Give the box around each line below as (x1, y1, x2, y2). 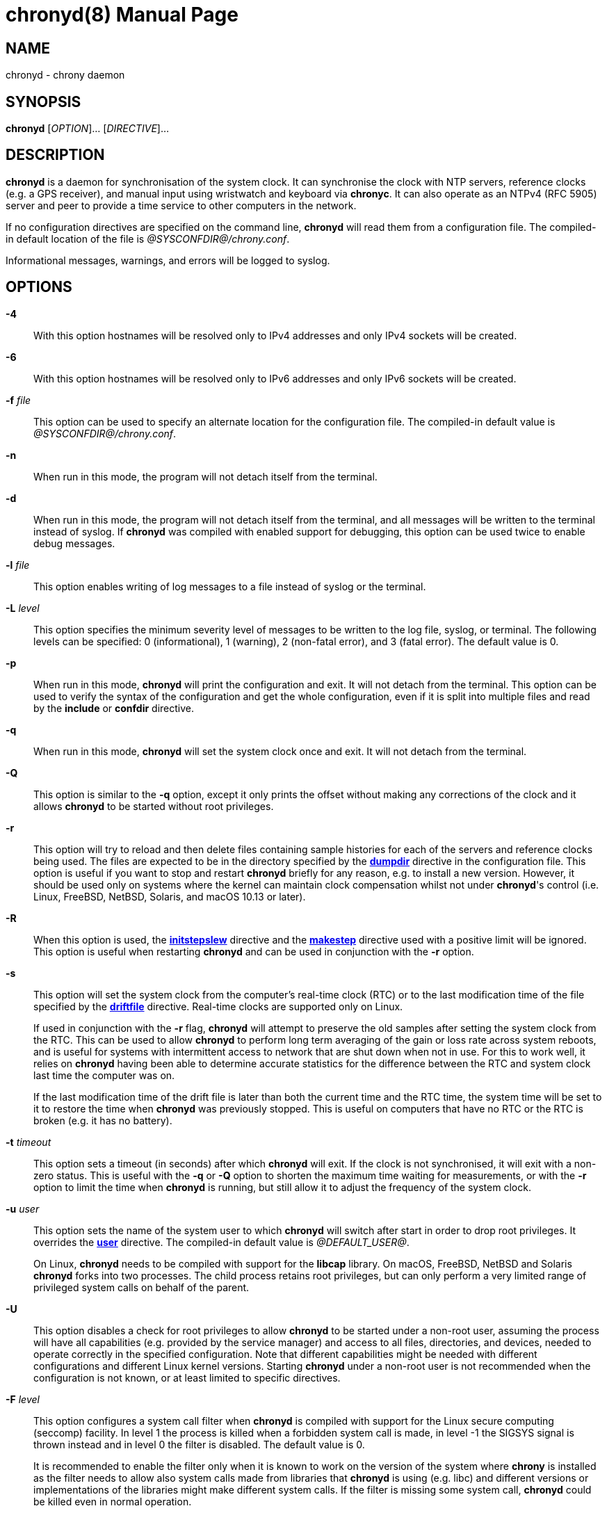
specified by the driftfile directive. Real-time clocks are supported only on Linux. (33, 1000, 403, 1012)
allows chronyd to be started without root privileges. (33, 800, 274, 812)
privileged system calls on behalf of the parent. (33, 1281, 250, 1293)
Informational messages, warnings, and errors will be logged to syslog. (6, 254, 330, 266)
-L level (6, 601, 40, 614)
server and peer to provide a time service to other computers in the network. (6, 199, 357, 211)
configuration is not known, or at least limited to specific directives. (33, 1371, 341, 1384)
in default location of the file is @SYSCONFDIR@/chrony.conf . (6, 232, 290, 245)
